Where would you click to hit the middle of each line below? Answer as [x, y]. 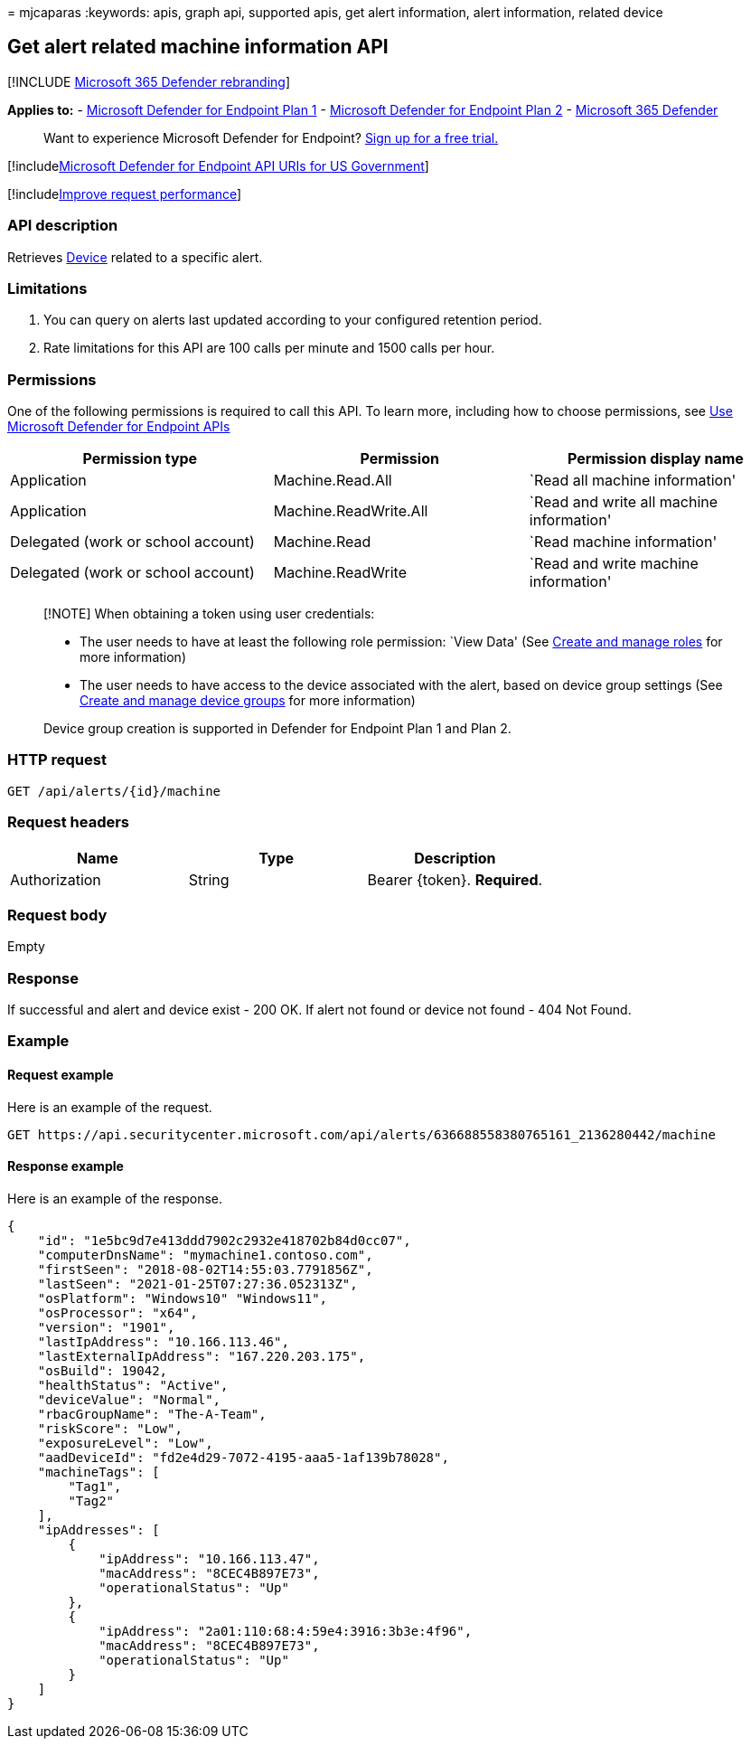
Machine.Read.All [333, 481]
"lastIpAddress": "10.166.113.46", [163, 1341]
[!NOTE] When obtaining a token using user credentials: [209, 614]
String [209, 879]
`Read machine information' [623, 542]
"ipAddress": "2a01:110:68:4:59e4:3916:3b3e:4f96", [286, 1631]
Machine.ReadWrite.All [351, 511]
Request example [61, 1075]
